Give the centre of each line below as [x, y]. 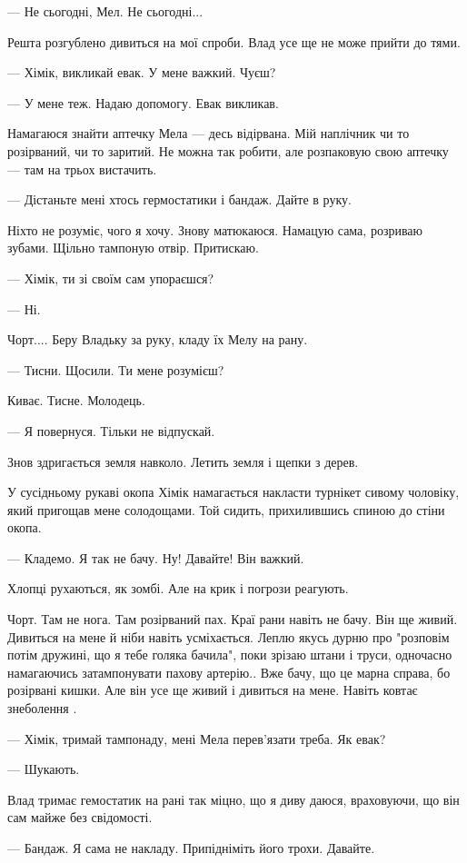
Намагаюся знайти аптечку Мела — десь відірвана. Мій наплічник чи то [209, 133]
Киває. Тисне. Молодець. [76, 400]
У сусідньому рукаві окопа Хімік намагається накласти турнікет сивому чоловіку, [233, 492]
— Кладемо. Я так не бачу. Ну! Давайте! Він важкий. [156, 557]
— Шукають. [44, 769]
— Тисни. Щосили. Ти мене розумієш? [116, 369]
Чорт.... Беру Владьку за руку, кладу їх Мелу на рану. [158, 339]
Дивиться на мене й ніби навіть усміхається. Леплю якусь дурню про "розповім [229, 636]
